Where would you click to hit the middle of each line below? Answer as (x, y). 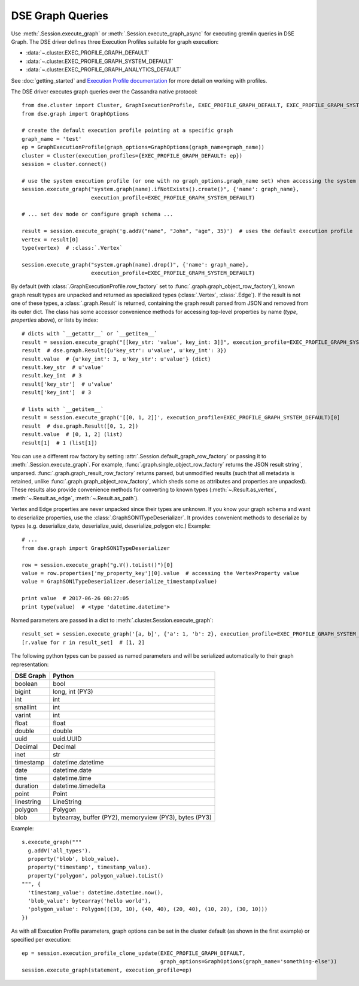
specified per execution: (41, 939)
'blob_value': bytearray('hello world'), (89, 901)
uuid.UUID (67, 739)
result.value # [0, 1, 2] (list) (72, 435)
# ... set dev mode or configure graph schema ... (98, 214)
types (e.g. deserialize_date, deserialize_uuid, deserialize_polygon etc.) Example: (111, 526)
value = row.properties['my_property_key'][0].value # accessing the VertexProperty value (160, 573)
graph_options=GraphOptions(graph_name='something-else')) (249, 962)
